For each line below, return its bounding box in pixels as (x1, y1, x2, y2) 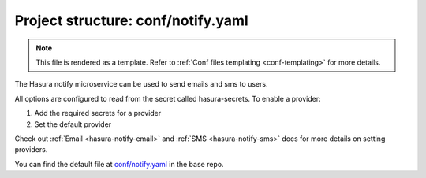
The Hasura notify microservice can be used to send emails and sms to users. (14, 80, 268, 89)
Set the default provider (34, 119, 112, 129)
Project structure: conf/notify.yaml (14, 12, 248, 29)
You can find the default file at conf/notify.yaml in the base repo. (14, 159, 224, 169)
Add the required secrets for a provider (34, 109, 162, 118)
